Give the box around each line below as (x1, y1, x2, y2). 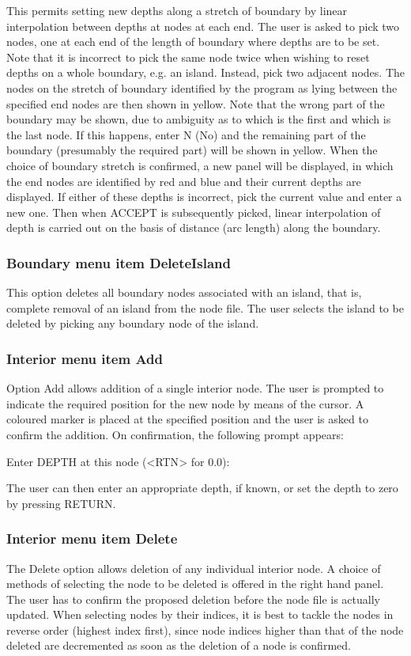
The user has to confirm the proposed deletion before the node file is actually (6, 590, 380, 607)
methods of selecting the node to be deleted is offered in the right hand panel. (6, 575, 384, 592)
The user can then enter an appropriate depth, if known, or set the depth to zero (6, 480, 398, 496)
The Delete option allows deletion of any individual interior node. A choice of (6, 559, 381, 576)
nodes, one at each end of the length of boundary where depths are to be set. (6, 33, 380, 50)
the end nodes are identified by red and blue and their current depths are (6, 173, 361, 189)
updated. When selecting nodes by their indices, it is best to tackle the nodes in (6, 606, 394, 623)
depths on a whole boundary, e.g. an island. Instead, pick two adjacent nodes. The (6, 64, 405, 81)
